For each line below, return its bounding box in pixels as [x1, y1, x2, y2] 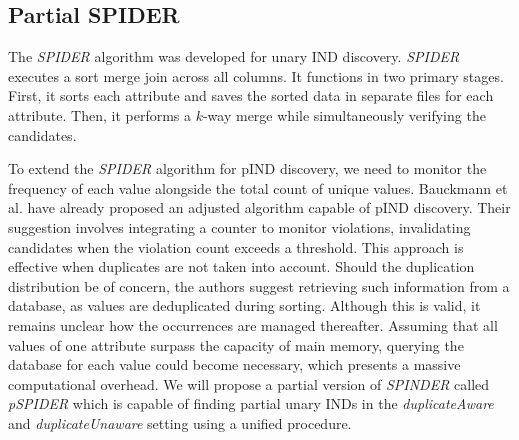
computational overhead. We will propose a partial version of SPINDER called [8, 373, 490, 394]
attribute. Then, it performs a [8, 104, 191, 125]
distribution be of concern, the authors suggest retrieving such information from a [8, 275, 510, 296]
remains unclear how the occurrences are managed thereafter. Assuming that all [8, 314, 498, 335]
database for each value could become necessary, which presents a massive [8, 354, 461, 375]
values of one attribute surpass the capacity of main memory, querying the [8, 334, 464, 355]
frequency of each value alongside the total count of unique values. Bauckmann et [8, 177, 508, 198]
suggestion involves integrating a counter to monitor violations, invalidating [8, 216, 471, 237]
